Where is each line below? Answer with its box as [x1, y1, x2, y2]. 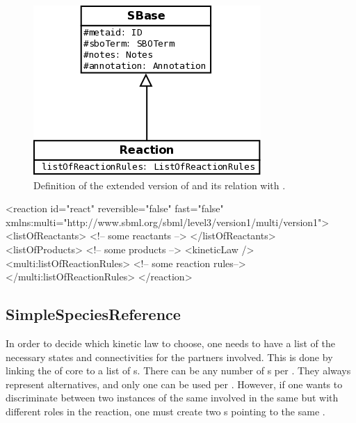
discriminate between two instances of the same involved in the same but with [6, 390, 339, 405]
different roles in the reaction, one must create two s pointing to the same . [6, 404, 325, 418]
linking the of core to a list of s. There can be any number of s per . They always [6, 363, 351, 378]
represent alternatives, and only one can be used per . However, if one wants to [6, 376, 343, 391]
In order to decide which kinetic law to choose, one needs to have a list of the [6, 335, 335, 350]
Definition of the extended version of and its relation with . [33, 177, 286, 192]
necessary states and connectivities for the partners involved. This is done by [6, 349, 333, 364]
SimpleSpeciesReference [6, 303, 181, 325]
